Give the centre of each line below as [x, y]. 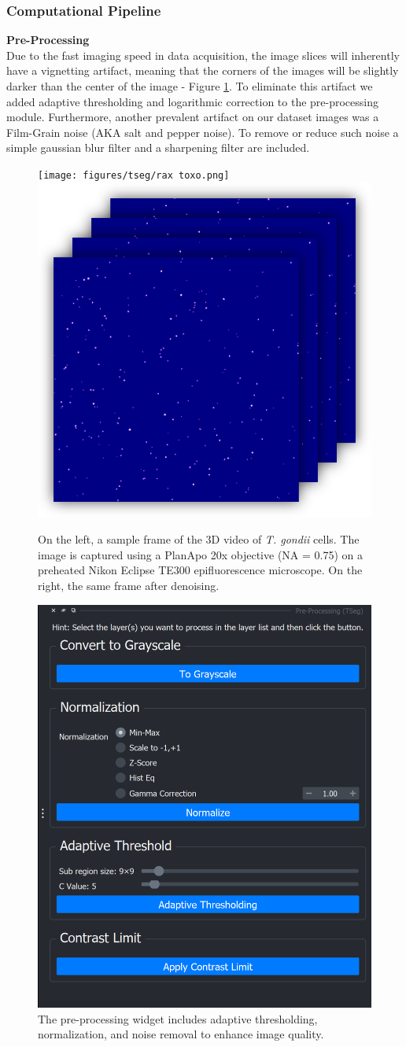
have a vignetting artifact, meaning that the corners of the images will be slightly [203, 70]
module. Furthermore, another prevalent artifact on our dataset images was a [193, 117]
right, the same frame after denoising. [129, 586]
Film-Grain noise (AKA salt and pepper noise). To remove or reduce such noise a [203, 132]
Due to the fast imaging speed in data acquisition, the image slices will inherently [203, 55]
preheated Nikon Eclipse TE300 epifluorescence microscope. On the [200, 570]
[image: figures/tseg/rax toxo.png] [134, 175]
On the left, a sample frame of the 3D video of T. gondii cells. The [199, 539]
